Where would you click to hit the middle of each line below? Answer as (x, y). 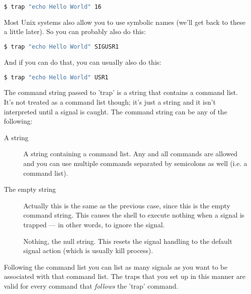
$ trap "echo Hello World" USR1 (56, 77)
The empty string (30, 189)
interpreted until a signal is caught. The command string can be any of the (116, 111)
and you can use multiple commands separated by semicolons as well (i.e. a (135, 163)
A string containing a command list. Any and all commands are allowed (131, 154)
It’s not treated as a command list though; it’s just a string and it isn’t (110, 102)
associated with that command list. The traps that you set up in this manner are (125, 276)
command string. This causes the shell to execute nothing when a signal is (134, 215)
